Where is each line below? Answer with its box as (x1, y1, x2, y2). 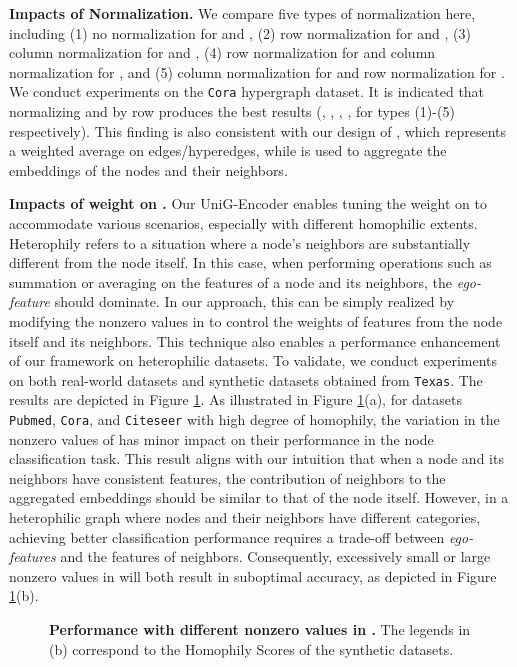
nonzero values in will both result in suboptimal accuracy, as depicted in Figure (9, 565, 497, 586)
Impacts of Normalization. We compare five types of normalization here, (9, 3, 476, 23)
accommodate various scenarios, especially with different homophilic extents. (9, 213, 478, 233)
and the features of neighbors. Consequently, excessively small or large (60, 546, 491, 567)
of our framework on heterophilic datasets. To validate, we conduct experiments (9, 350, 498, 371)
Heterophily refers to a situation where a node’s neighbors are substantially (9, 232, 471, 253)
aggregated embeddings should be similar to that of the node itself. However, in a (9, 487, 509, 508)
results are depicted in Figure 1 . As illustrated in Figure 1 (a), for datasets (9, 389, 463, 410)
